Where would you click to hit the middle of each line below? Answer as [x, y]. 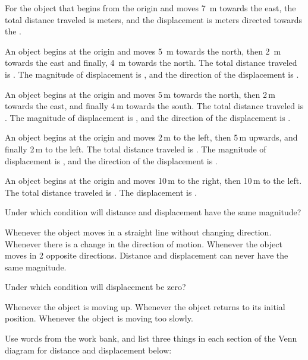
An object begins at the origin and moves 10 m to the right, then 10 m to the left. [153, 181]
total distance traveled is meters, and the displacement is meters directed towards [153, 19]
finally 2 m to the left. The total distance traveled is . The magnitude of [136, 149]
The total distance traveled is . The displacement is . [101, 192]
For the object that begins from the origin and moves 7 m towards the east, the [150, 8]
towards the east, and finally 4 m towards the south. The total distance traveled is [154, 106]
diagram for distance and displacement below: [88, 350]
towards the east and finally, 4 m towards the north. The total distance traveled [151, 63]
